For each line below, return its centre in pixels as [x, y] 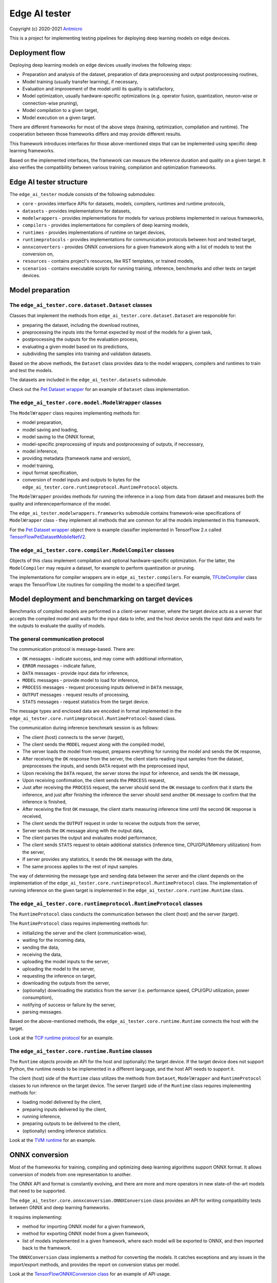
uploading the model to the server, [59, 969]
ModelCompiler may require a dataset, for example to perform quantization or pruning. [102, 568]
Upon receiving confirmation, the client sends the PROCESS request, [94, 780]
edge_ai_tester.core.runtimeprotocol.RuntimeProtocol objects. [101, 487]
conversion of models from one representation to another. [71, 1174]
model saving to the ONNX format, [59, 437]
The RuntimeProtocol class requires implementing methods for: [79, 923]
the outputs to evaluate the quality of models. [57, 626]
